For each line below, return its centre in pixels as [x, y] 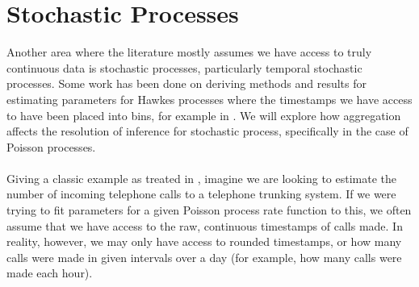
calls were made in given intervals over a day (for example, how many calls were [204, 257]
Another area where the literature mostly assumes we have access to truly [189, 52]
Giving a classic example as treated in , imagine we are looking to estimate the [202, 178]
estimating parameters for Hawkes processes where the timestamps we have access [209, 99]
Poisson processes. [51, 146]
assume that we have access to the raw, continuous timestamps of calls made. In [205, 225]
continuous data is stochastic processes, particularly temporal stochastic [184, 67]
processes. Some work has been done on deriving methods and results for [186, 83]
